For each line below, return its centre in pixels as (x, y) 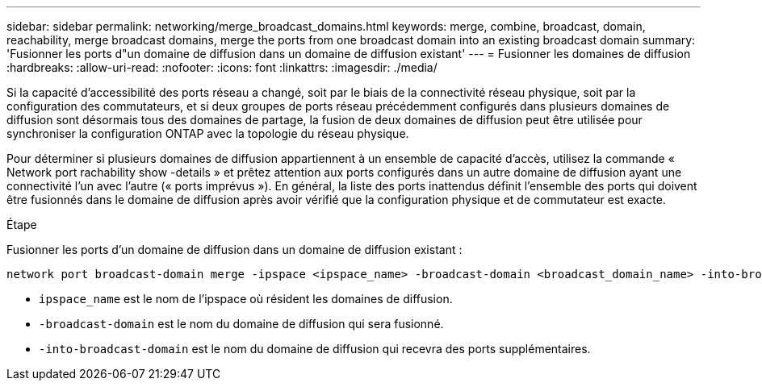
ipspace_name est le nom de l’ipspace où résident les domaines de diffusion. (246, 299)
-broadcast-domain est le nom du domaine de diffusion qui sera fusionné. (241, 324)
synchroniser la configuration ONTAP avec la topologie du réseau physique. (208, 133)
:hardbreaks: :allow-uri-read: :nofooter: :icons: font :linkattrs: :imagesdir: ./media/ (222, 67)
